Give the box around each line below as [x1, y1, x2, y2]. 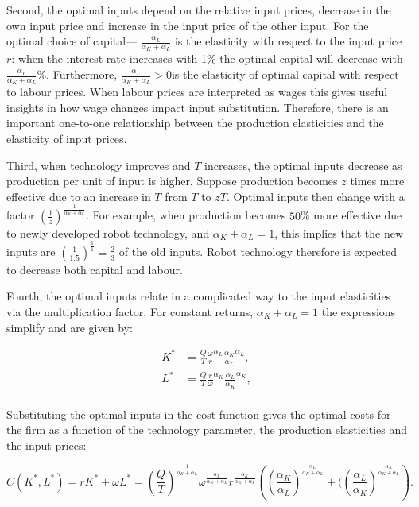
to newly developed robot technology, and [6, 224, 210, 241]
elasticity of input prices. [6, 130, 127, 147]
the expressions [321, 303, 396, 319]
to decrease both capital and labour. [6, 261, 183, 277]
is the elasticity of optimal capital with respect [171, 66, 399, 83]
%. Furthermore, [37, 66, 118, 83]
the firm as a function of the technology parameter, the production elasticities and [6, 421, 408, 438]
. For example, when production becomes [86, 207, 286, 223]
